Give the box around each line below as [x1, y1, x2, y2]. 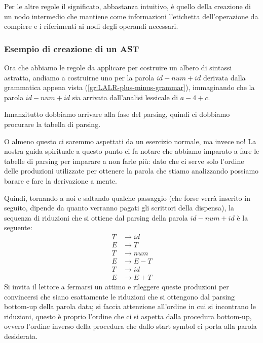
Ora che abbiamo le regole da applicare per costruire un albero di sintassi [4, 62, 232, 72]
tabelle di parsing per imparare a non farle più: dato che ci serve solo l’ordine [4, 155, 244, 166]
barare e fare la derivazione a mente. [4, 175, 117, 186]
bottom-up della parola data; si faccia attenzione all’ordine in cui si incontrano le [4, 301, 256, 312]
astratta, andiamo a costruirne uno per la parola [4, 72, 155, 82]
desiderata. [4, 331, 38, 341]
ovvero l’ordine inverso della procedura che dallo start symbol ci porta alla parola [4, 321, 257, 331]
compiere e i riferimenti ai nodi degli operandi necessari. [4, 21, 178, 31]
